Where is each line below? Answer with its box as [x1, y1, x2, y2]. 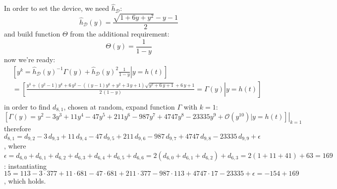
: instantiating [4, 160, 47, 171]
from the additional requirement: [70, 29, 169, 39]
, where [4, 141, 26, 151]
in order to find [4, 101, 51, 112]
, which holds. [4, 176, 46, 186]
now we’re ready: [4, 54, 56, 65]
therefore [4, 123, 31, 133]
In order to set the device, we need [4, 3, 110, 13]
